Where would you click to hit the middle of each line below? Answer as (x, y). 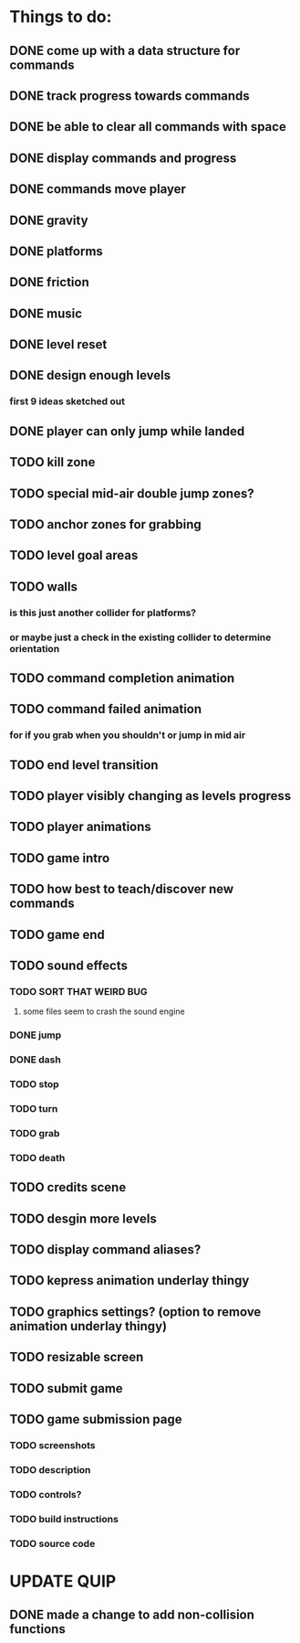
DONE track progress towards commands (130, 96)
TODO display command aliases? (105, 1250)
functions (37, 1629)
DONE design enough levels (90, 375)
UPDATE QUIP (63, 1581)
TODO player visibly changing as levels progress (150, 796)
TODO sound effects (68, 966)
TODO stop (34, 1084)
